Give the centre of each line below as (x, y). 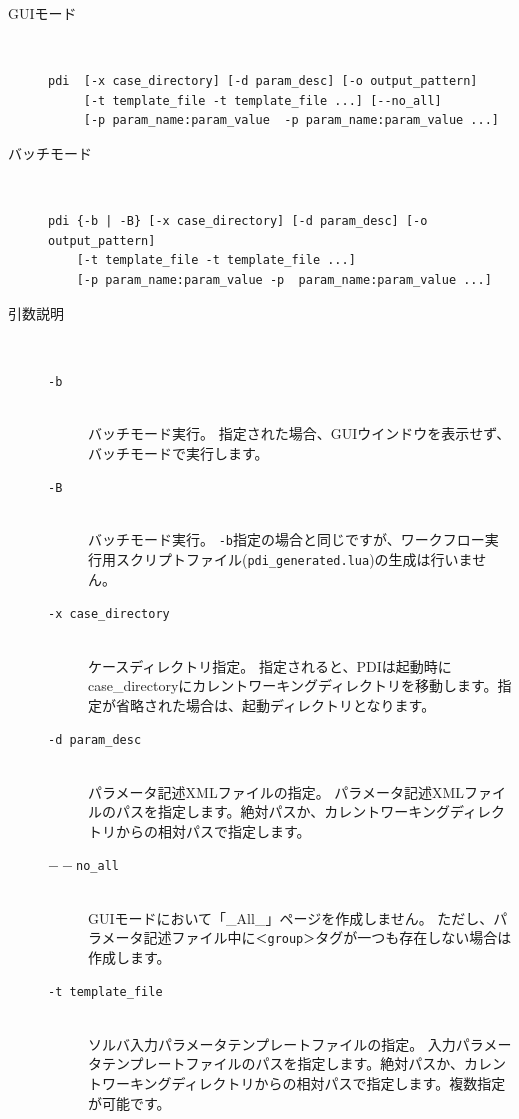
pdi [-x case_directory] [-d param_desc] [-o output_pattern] (263, 81)
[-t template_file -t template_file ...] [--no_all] (262, 100)
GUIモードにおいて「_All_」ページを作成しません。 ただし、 (291, 917)
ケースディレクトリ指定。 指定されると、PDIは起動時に (270, 665)
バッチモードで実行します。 (178, 452)
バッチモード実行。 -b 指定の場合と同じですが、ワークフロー (286, 539)
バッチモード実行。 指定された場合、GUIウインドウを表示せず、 (299, 432)
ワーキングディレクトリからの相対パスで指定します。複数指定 (303, 1082)
